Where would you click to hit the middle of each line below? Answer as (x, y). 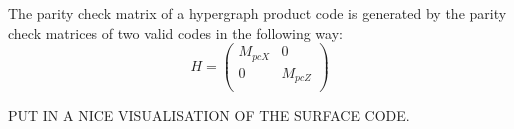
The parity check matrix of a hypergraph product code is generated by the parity (257, 13)
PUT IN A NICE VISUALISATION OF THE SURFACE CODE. (209, 115)
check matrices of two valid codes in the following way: (175, 32)
